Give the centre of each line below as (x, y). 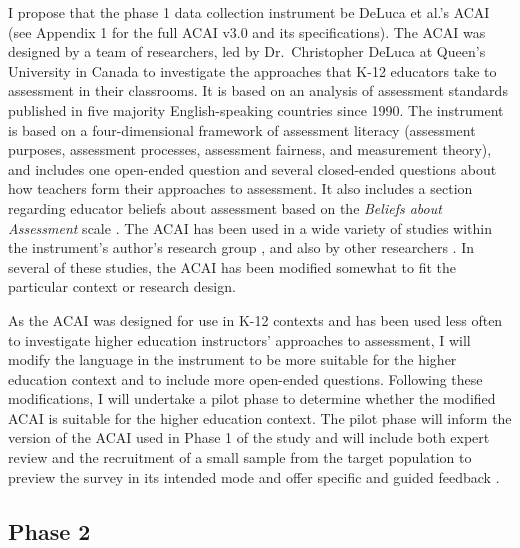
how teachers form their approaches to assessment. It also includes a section (240, 188)
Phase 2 (49, 530)
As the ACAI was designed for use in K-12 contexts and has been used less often (255, 319)
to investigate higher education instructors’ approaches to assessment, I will (239, 339)
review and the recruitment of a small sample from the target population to (240, 457)
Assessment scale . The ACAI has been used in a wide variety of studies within (250, 227)
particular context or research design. (122, 286)
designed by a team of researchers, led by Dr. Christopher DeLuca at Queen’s (247, 51)
